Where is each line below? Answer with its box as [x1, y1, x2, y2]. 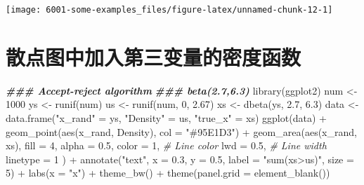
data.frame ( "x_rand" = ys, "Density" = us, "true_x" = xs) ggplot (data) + [6, 110, 327, 125]
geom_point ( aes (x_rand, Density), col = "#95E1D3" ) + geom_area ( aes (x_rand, [6, 124, 357, 139]
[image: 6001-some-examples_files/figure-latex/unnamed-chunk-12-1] [6, 5, 333, 15]
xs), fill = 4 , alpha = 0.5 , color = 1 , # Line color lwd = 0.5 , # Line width [6, 138, 327, 153]
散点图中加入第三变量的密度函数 [6, 42, 301, 71]
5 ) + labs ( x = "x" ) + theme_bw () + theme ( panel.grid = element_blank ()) [6, 165, 330, 180]
